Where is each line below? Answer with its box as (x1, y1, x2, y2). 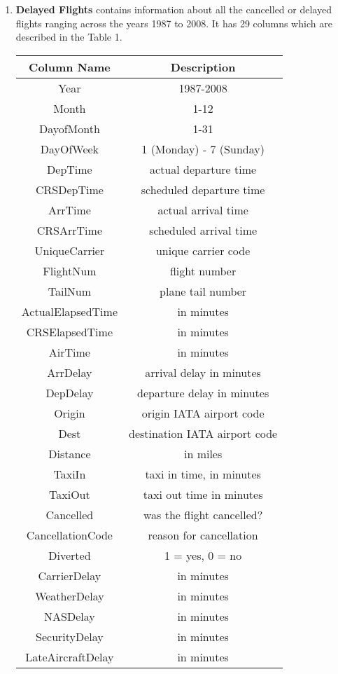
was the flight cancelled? (143, 506, 263, 523)
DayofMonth (38, 120, 100, 137)
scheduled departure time (141, 181, 265, 198)
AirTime (48, 343, 90, 360)
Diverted (48, 546, 91, 563)
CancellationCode (26, 526, 113, 543)
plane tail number (160, 282, 247, 299)
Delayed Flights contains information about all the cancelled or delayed (15, 2, 332, 16)
